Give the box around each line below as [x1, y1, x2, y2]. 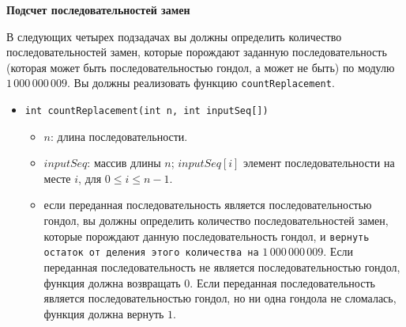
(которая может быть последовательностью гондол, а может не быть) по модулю [6, 59, 395, 75]
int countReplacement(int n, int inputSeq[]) [24, 105, 269, 117]
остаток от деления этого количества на [43, 247, 259, 259]
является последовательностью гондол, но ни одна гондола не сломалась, [43, 290, 397, 306]
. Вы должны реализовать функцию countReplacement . [66, 74, 335, 91]
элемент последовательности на [243, 154, 395, 171]
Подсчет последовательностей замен [6, 2, 190, 17]
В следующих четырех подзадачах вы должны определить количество [6, 28, 342, 44]
